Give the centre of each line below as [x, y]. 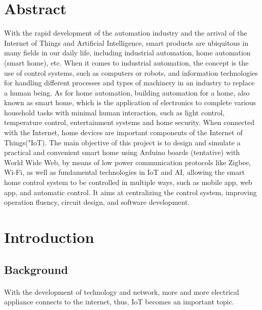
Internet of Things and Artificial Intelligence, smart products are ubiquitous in [126, 42]
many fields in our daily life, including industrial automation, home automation [127, 53]
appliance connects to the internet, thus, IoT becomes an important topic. [119, 302]
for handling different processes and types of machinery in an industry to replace [129, 83]
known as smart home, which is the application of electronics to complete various [130, 102]
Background [36, 269]
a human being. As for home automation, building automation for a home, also [127, 92]
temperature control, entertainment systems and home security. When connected [129, 122]
